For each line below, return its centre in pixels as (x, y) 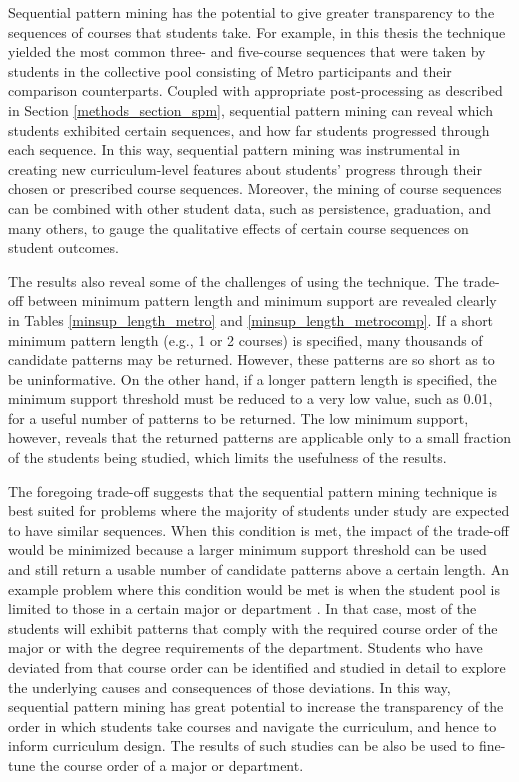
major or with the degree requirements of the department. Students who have (245, 647)
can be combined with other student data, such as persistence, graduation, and (250, 207)
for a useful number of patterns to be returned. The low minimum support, (238, 417)
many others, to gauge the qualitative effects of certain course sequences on (238, 227)
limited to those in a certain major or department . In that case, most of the (242, 608)
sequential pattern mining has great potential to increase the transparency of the (256, 706)
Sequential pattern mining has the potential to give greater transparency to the (251, 12)
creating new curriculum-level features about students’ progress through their (245, 168)
